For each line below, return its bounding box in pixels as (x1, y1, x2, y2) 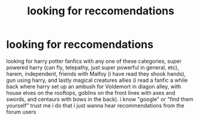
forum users (6, 108, 37, 115)
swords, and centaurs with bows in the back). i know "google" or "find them (6, 96, 194, 103)
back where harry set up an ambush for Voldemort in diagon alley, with (6, 82, 182, 90)
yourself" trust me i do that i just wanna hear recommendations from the (6, 101, 185, 109)
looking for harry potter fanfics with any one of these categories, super (6, 57, 182, 64)
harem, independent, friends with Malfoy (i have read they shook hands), (6, 70, 186, 77)
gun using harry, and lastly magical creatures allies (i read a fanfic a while (6, 76, 188, 84)
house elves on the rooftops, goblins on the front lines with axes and (6, 89, 176, 96)
